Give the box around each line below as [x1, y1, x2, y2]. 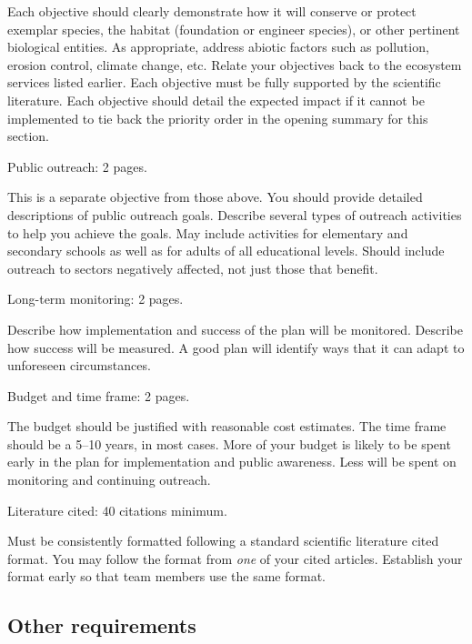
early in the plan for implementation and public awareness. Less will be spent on [7, 452, 457, 471]
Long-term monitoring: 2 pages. [7, 289, 184, 308]
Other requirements [7, 611, 196, 639]
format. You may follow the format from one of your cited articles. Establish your [7, 548, 463, 568]
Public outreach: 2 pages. [7, 156, 147, 176]
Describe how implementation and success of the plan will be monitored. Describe [7, 319, 463, 338]
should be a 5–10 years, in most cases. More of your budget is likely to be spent [7, 434, 451, 453]
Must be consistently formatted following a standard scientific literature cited [7, 531, 439, 550]
